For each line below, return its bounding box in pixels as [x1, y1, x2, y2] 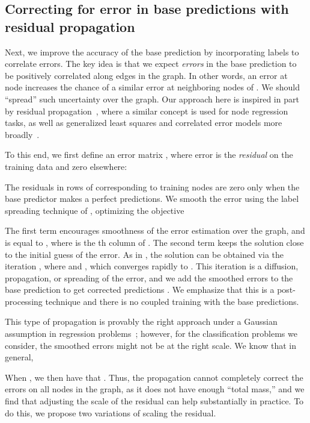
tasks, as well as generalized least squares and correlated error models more [5, 116, 282, 129]
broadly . [5, 128, 40, 140]
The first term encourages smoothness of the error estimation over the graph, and [5, 224, 305, 237]
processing [5, 295, 43, 307]
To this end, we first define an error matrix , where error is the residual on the [5, 148, 293, 161]
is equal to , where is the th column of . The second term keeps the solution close [5, 236, 304, 248]
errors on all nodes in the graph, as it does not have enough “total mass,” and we [5, 383, 305, 395]
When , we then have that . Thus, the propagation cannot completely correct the [5, 371, 303, 383]
